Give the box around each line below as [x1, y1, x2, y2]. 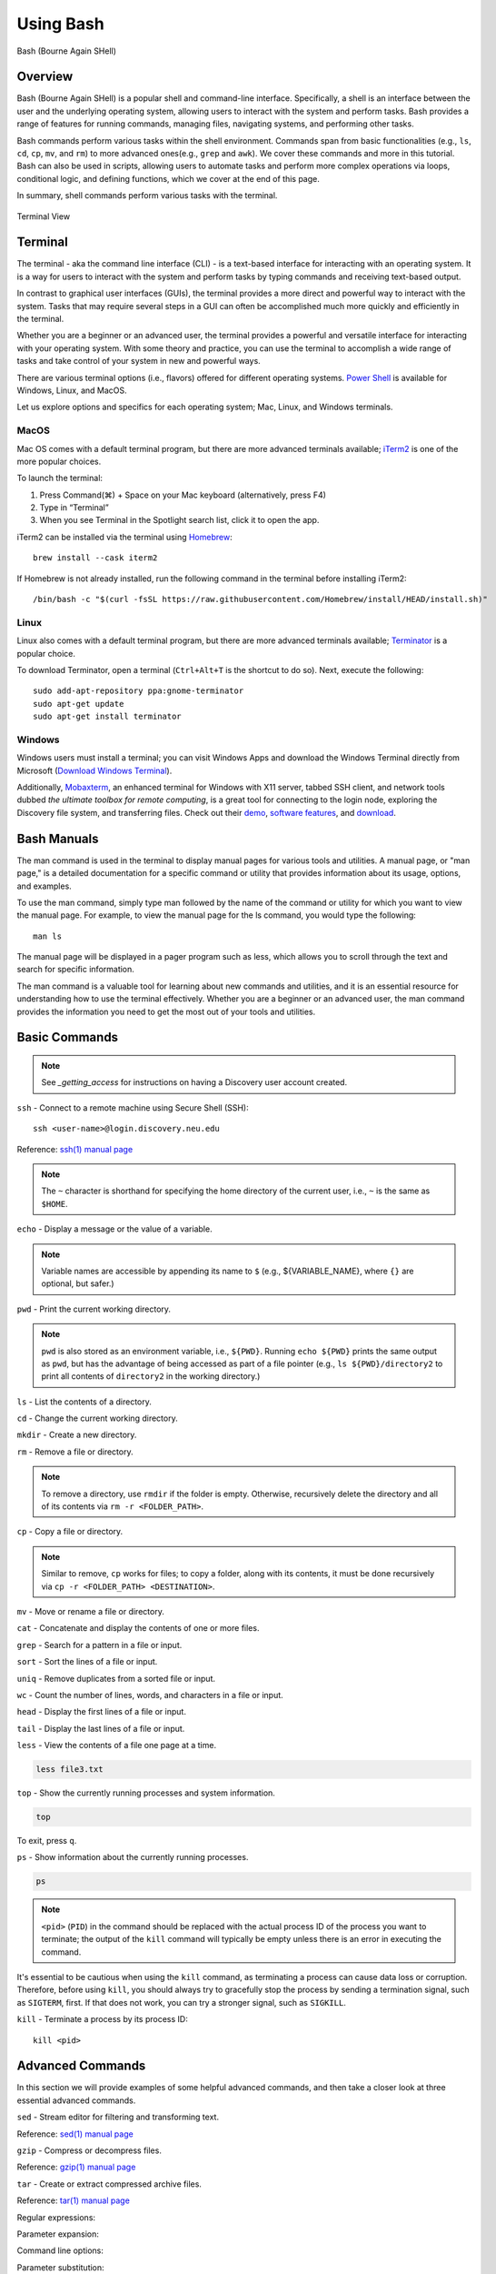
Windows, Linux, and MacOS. [16, 385, 127, 396]
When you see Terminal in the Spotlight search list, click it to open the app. [39, 515, 320, 526]
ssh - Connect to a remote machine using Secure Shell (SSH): [16, 1102, 249, 1113]
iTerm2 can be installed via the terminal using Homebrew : [16, 531, 233, 542]
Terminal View [16, 210, 71, 222]
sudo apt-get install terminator [33, 711, 182, 722]
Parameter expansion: [16, 2229, 99, 2239]
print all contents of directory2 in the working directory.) [41, 1371, 261, 1382]
